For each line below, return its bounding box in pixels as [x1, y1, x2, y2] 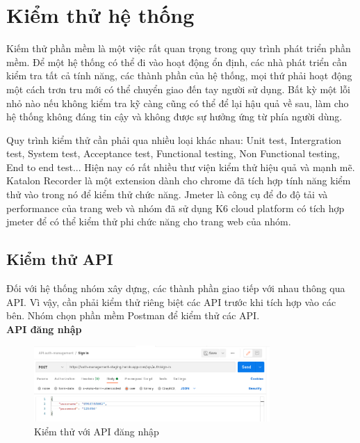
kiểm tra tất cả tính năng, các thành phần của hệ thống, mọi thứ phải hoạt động [6, 68, 352, 83]
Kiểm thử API [6, 248, 113, 270]
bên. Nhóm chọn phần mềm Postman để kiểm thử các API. [6, 308, 260, 323]
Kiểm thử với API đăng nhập [34, 424, 159, 438]
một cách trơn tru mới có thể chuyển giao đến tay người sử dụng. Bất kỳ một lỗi [6, 81, 350, 96]
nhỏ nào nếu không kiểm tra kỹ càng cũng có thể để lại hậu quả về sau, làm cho [6, 95, 349, 110]
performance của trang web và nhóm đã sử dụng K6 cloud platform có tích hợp [6, 200, 345, 215]
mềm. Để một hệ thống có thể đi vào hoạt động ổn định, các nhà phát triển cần [6, 54, 347, 69]
